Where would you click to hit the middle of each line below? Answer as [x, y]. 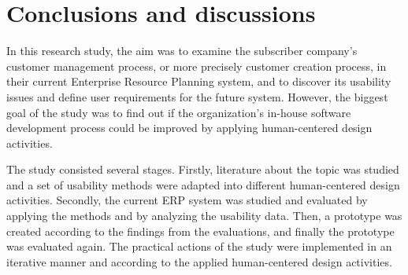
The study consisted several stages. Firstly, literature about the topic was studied [203, 169]
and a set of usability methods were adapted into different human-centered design [203, 184]
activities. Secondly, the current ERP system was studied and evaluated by [187, 200]
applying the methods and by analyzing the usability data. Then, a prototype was [204, 216]
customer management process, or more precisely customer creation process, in [197, 66]
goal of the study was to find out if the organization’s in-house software [179, 112]
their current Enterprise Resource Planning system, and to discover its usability [199, 81]
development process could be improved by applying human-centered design [189, 128]
